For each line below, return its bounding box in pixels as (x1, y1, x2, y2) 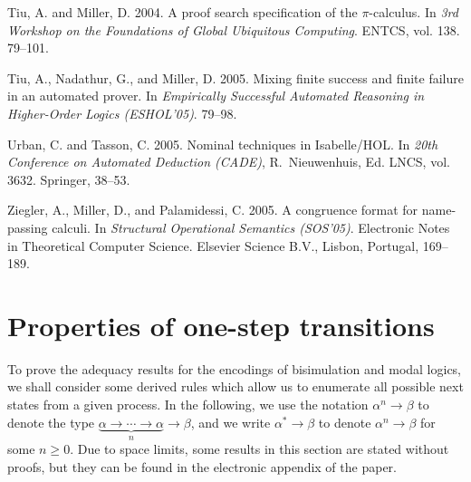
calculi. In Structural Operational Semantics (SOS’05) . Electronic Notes (52, 217, 450, 236)
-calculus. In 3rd (369, 3, 458, 21)
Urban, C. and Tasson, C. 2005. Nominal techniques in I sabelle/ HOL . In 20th (7, 134, 438, 153)
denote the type (7, 412, 95, 431)
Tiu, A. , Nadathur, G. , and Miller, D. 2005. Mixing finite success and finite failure (7, 68, 464, 87)
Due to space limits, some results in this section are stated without (77, 439, 449, 458)
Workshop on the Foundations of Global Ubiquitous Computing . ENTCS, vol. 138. (7, 20, 460, 39)
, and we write (190, 412, 271, 431)
